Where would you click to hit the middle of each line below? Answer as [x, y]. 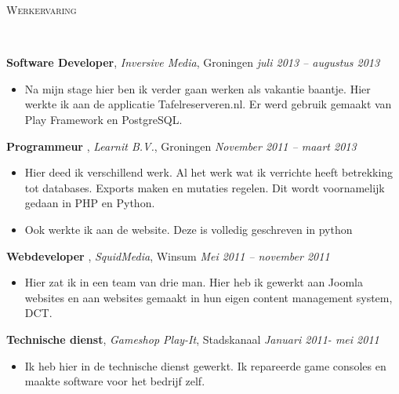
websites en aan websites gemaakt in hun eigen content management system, [209, 297]
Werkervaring [42, 9]
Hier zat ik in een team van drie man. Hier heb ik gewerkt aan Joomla [194, 282]
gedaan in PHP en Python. [90, 203]
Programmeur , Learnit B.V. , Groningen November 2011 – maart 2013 [181, 146]
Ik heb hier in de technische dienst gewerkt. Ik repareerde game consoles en [205, 365]
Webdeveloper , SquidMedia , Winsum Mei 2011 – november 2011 [168, 255]
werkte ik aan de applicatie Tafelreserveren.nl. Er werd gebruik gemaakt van [208, 104]
